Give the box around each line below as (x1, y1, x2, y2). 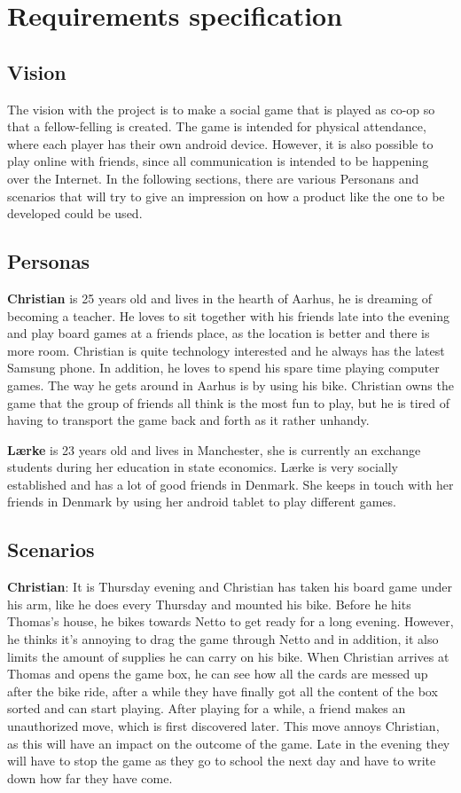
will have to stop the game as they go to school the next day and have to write (7, 751, 436, 770)
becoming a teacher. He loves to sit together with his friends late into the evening (7, 306, 449, 325)
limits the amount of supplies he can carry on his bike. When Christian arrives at (7, 647, 449, 665)
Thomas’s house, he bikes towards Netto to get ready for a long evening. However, (7, 612, 454, 631)
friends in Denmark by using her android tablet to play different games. (7, 492, 396, 511)
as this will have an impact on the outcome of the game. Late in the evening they (7, 734, 450, 752)
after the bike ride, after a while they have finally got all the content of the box (7, 681, 438, 700)
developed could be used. (7, 204, 143, 223)
